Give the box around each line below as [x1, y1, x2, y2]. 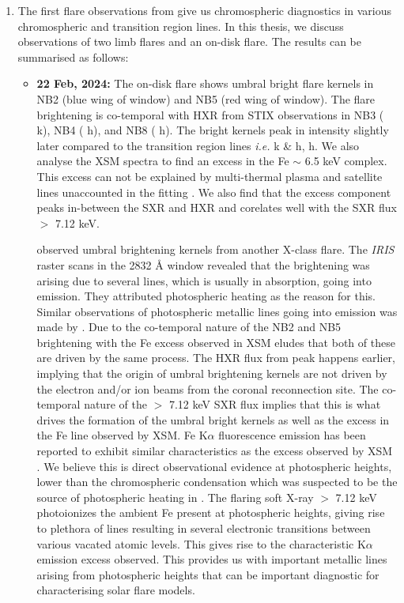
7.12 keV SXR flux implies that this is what [168, 396, 381, 413]
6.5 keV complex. [304, 153, 387, 169]
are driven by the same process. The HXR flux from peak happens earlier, [36, 349, 395, 366]
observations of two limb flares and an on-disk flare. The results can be [17, 33, 362, 50]
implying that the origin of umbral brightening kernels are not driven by [36, 365, 387, 382]
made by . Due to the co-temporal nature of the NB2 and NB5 [36, 318, 342, 335]
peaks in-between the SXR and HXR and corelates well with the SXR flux [36, 199, 397, 216]
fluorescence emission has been [218, 427, 366, 443]
